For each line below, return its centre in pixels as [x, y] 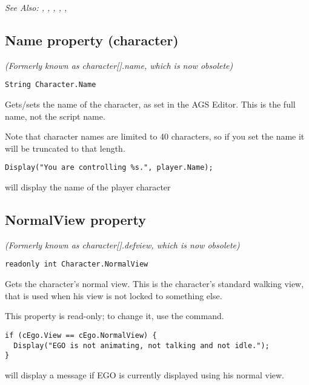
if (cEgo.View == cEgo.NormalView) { [81, 335]
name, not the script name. [55, 116]
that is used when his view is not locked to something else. [114, 295]
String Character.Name [51, 85]
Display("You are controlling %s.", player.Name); [109, 168]
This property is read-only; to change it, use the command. [115, 316]
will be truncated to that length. [65, 148]
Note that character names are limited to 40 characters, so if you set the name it [155, 136]
